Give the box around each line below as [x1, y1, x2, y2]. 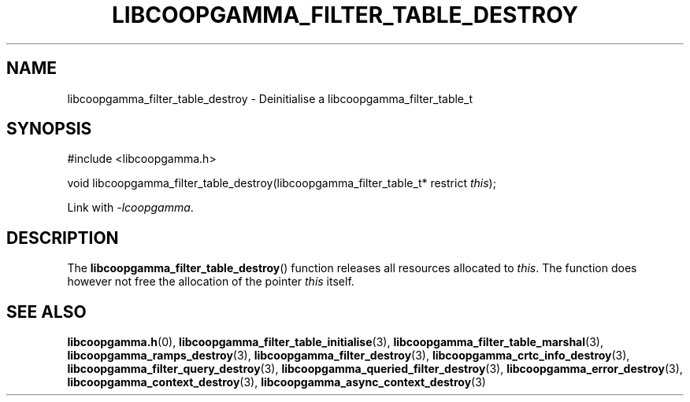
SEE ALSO [6, 301, 87, 322]
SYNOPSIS [6, 119, 92, 139]
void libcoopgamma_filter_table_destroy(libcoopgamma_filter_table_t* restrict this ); [67, 176, 496, 190]
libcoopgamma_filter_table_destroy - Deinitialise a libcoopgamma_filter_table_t [67, 91, 473, 105]
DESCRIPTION [6, 227, 119, 248]
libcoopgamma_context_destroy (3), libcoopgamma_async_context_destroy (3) [67, 375, 486, 389]
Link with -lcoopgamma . [67, 201, 194, 215]
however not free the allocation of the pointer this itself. [67, 275, 354, 289]
